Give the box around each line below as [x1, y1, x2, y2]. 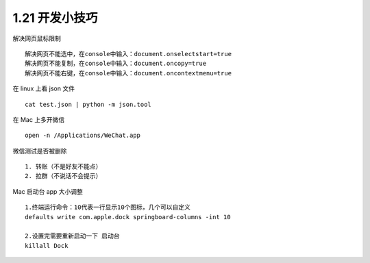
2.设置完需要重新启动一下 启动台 [25, 232, 120, 240]
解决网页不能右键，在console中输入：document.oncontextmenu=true [25, 69, 232, 77]
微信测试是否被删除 [12, 147, 67, 155]
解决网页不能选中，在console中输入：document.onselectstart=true [25, 50, 232, 58]
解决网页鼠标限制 [12, 34, 61, 42]
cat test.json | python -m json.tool [25, 100, 152, 108]
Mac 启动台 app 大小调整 [12, 187, 84, 195]
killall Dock [25, 242, 69, 249]
